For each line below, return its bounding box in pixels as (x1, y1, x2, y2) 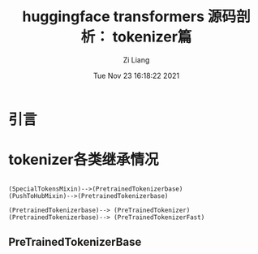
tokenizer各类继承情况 (8, 151, 160, 169)
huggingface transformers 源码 (22, 7, 237, 26)
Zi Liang (123, 54, 150, 65)
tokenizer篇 (112, 28, 192, 46)
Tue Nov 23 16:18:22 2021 (92, 71, 180, 80)
